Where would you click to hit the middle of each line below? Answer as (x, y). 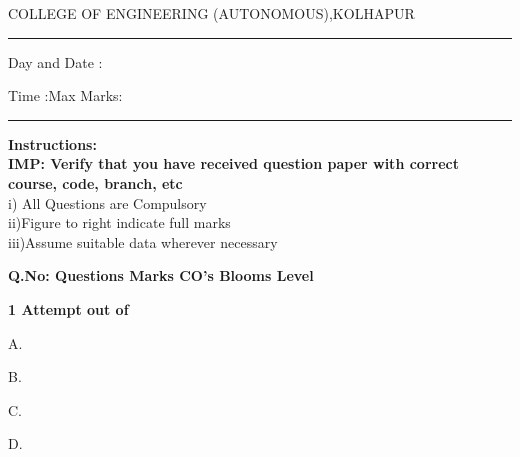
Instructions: (52, 143)
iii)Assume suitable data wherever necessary (143, 241)
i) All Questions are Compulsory (107, 202)
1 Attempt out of (68, 308)
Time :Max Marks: (65, 95)
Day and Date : (55, 61)
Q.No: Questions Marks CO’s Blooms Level (161, 275)
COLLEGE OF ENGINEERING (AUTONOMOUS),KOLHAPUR (211, 13)
